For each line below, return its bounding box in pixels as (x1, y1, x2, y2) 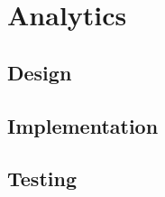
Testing (7, 164, 77, 192)
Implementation (7, 111, 159, 139)
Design (7, 58, 72, 86)
